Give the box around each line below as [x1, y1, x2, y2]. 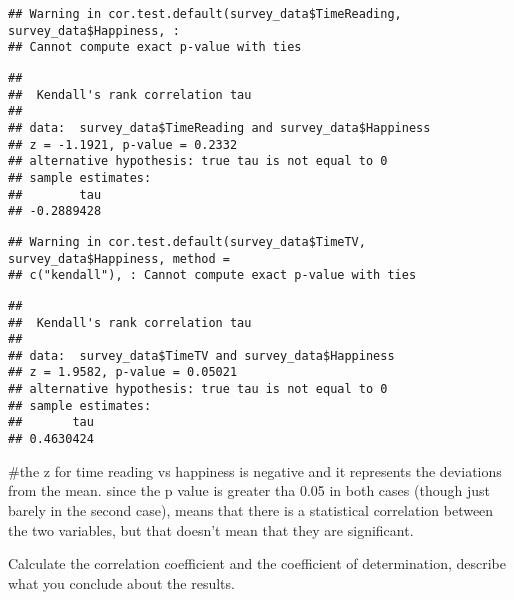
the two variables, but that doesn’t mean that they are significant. [8, 519, 414, 540]
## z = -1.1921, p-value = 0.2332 [8, 137, 238, 152]
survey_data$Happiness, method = [8, 251, 230, 266]
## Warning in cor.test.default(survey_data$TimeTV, [8, 234, 366, 249]
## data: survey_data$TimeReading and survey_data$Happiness [8, 120, 431, 135]
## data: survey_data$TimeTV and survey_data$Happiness [8, 348, 395, 363]
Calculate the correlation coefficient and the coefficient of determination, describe [8, 553, 506, 574]
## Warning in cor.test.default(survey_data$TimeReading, [8, 7, 402, 21]
